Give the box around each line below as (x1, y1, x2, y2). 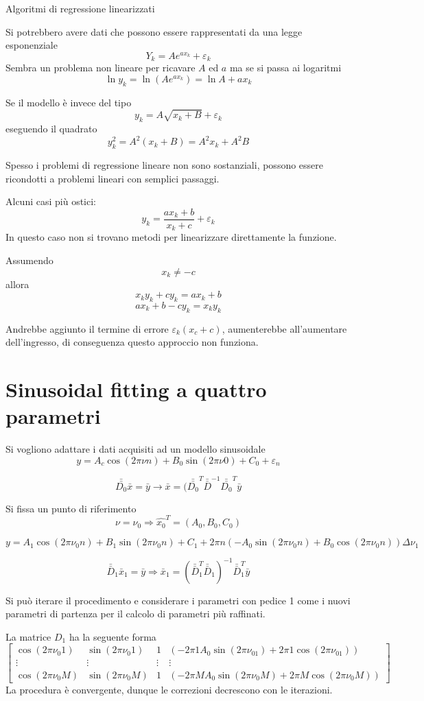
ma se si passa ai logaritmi (229, 60, 342, 75)
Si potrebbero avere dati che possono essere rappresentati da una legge (5, 24, 303, 38)
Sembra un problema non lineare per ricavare (5, 60, 196, 75)
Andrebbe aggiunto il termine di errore (5, 321, 169, 335)
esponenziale (5, 38, 58, 52)
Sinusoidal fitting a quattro (5, 375, 267, 403)
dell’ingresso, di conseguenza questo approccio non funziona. (5, 335, 259, 349)
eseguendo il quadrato (5, 121, 97, 136)
